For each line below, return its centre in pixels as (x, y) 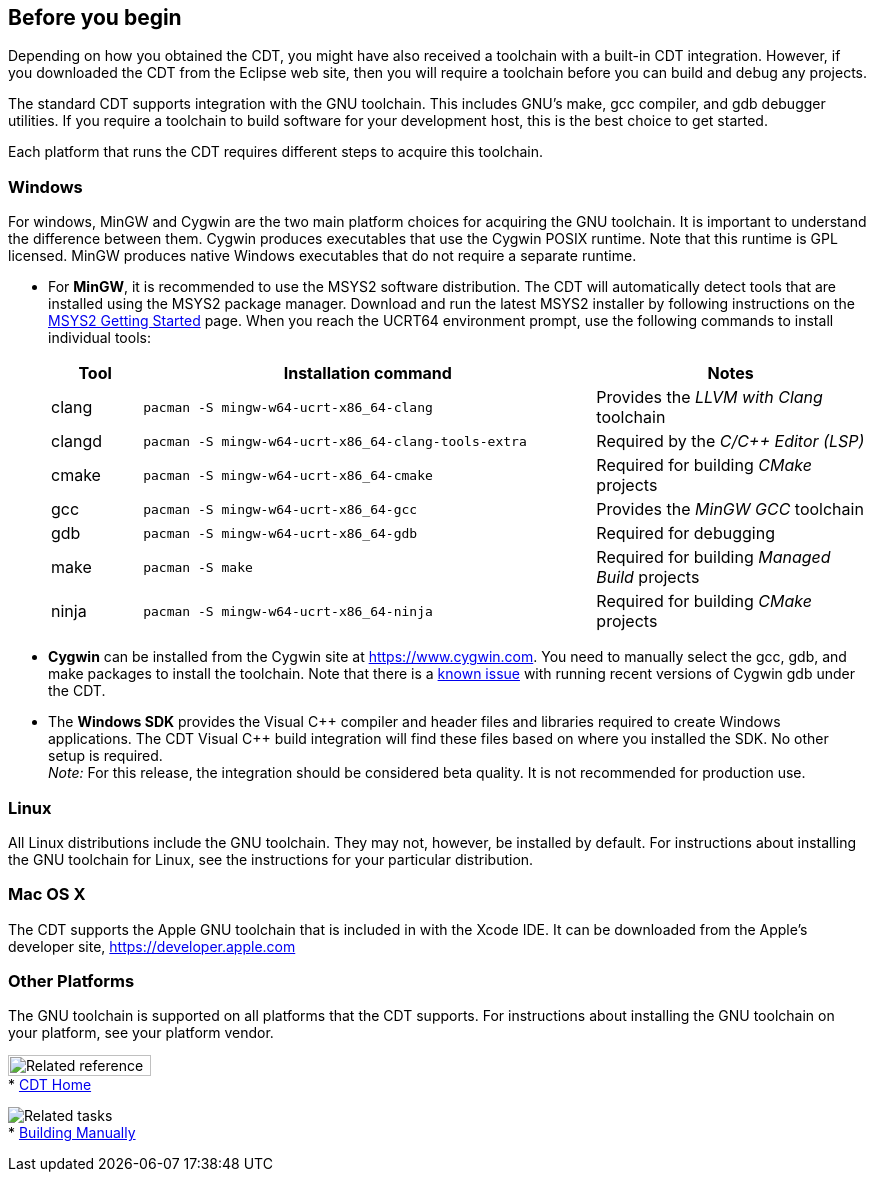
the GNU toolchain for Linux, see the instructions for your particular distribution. (271, 859)
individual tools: (99, 338)
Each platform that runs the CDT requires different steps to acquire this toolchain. (276, 152)
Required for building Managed (713, 557)
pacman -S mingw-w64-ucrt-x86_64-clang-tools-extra (335, 441)
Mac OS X (47, 894)
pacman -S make (198, 567)
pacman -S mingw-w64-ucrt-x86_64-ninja (288, 611)
